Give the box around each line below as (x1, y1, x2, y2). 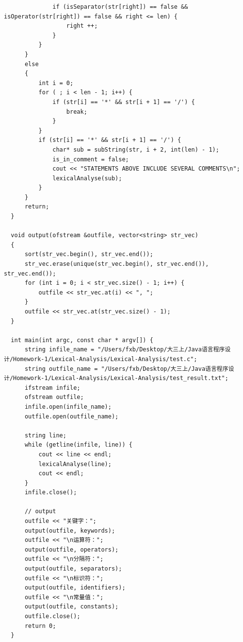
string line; (24, 432, 66, 439)
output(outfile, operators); (24, 546, 119, 553)
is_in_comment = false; (52, 156, 129, 163)
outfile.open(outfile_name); (24, 413, 119, 420)
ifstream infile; (24, 384, 81, 391)
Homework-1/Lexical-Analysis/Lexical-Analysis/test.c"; (13, 355, 197, 363)
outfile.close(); (24, 613, 81, 620)
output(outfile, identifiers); (24, 584, 126, 591)
